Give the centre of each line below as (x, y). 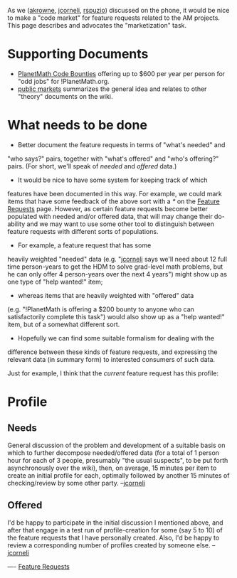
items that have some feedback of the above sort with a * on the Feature (114, 201)
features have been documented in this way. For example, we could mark (115, 193)
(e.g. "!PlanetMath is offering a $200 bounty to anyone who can (101, 309)
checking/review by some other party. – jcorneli (77, 483)
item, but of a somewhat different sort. (64, 324)
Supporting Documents (78, 54)
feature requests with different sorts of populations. (83, 231)
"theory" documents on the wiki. (65, 96)
